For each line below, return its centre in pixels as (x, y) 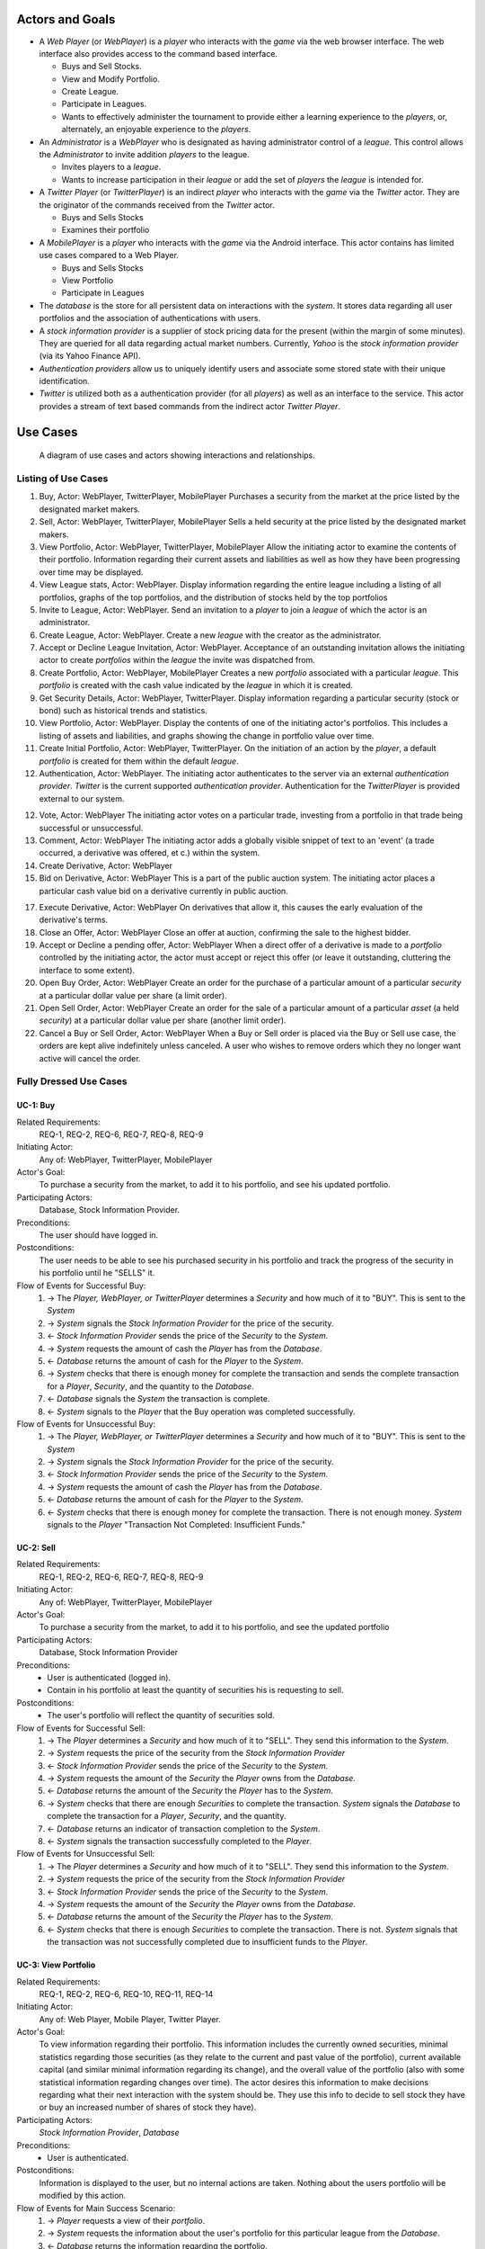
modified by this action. (83, 2196)
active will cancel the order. (90, 1058)
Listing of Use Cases (62, 479)
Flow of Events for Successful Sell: (81, 1728)
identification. (64, 381)
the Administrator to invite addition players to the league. (145, 155)
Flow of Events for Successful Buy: (81, 1286)
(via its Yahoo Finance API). (90, 356)
